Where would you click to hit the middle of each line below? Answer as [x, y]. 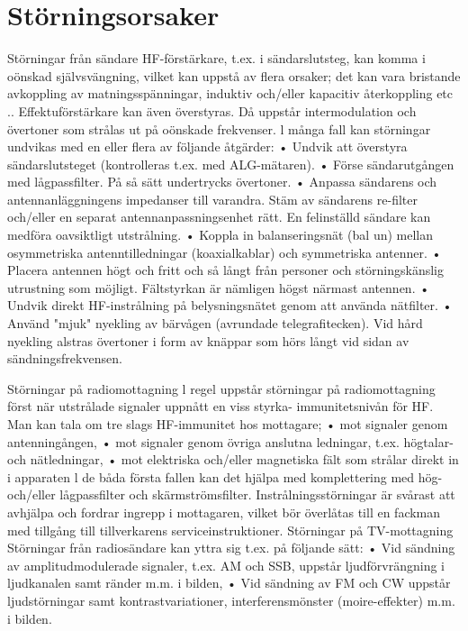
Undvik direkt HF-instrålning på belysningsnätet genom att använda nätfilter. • [230, 305]
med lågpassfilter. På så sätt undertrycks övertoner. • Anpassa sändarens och [222, 182]
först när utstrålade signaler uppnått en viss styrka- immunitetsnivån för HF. [220, 406]
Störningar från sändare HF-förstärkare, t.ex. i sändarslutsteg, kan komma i [216, 58]
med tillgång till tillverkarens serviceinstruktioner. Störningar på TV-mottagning [230, 530]
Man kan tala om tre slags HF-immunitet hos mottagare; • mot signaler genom [228, 424]
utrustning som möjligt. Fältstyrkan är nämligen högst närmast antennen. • [219, 287]
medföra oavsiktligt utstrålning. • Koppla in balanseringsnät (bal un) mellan [220, 235]
